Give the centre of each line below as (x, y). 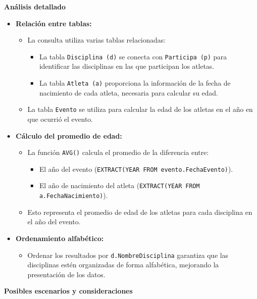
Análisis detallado (35, 6)
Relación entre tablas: (54, 23)
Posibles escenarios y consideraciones (68, 291)
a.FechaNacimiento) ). (74, 195)
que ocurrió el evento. (60, 119)
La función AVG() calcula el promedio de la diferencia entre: (118, 152)
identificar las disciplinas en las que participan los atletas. (127, 66)
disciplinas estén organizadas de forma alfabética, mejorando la (123, 265)
